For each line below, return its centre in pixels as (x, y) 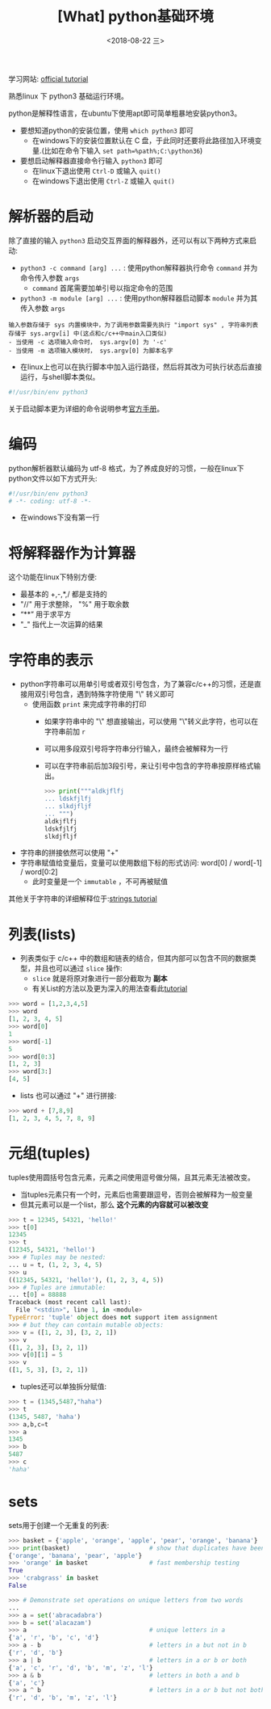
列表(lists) (42, 934)
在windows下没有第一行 (60, 517)
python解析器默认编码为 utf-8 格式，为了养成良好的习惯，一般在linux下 (126, 468)
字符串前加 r (65, 731)
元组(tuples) (50, 1153)
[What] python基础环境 (135, 17)
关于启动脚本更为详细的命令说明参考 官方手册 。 (86, 408)
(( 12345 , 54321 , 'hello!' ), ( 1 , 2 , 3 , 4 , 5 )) (86, 1280)
